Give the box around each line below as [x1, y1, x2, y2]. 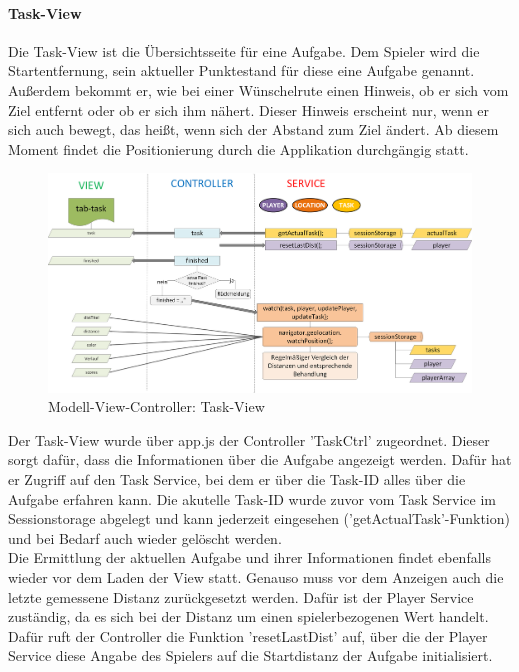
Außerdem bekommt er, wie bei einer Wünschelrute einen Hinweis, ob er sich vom [8, 79, 509, 100]
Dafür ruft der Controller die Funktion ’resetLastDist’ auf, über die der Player [8, 625, 488, 646]
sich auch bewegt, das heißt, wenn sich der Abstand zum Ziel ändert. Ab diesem [8, 119, 499, 140]
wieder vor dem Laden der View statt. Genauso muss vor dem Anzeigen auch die [8, 566, 504, 587]
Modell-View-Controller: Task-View [48, 396, 265, 417]
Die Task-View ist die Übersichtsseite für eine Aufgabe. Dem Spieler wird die [8, 40, 480, 61]
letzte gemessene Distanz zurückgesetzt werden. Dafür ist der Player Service [8, 586, 474, 607]
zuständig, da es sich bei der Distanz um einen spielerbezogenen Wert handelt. [8, 606, 489, 627]
